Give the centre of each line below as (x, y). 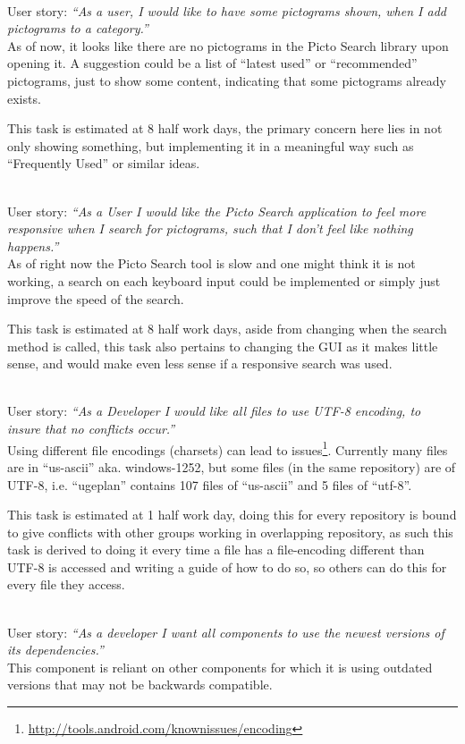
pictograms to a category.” (78, 28)
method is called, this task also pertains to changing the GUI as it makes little (223, 346)
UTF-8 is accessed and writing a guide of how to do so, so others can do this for (227, 566)
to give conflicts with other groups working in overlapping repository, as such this (230, 532)
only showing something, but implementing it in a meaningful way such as (211, 145)
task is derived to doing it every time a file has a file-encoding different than (216, 550)
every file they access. (66, 584)
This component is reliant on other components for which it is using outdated (220, 667)
